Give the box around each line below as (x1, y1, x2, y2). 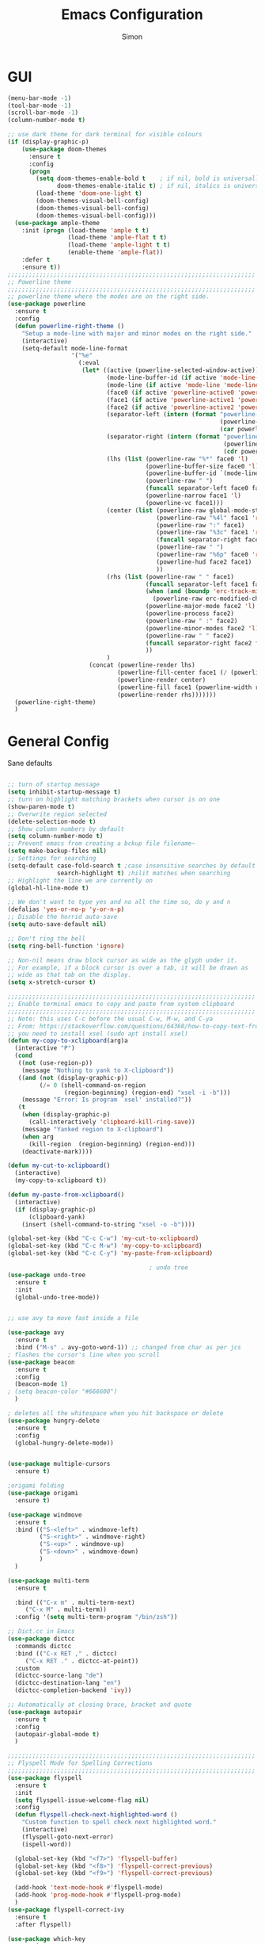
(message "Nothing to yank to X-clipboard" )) (21, 1066, 175, 1074)
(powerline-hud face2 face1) (156, 557, 252, 566)
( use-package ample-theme (14, 219, 100, 227)
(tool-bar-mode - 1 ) (7, 101, 72, 109)
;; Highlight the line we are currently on (7, 876, 153, 885)
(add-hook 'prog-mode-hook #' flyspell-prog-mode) (14, 1891, 181, 1900)
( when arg (21, 1132, 55, 1141)
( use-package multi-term (7, 1576, 89, 1585)
